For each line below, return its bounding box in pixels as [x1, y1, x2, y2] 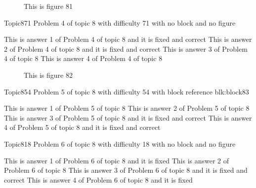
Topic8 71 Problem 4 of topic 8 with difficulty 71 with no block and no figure [4, 17, 236, 28]
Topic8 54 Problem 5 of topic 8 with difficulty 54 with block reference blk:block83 [4, 86, 249, 96]
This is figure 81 [24, 1, 73, 11]
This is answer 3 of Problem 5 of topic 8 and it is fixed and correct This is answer [4, 112, 252, 123]
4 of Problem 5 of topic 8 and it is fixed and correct [4, 122, 161, 132]
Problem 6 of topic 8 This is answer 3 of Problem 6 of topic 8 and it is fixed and [4, 165, 248, 175]
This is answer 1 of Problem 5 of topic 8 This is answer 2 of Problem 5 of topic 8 [4, 103, 250, 113]
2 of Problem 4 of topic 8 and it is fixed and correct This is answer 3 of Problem [4, 43, 248, 54]
